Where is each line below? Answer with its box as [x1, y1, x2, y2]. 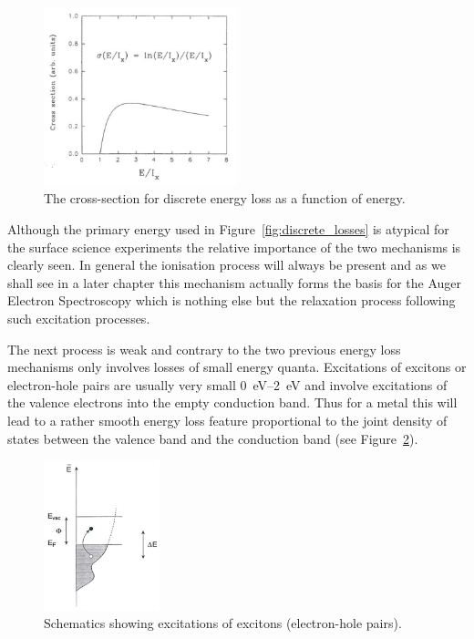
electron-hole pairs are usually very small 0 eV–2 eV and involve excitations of [7, 375, 448, 394]
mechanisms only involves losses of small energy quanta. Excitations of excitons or [7, 357, 467, 376]
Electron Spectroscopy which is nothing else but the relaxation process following [7, 291, 456, 310]
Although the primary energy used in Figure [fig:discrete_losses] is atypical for [7, 219, 449, 238]
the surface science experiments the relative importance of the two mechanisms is [7, 237, 461, 256]
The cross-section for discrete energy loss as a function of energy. [44, 189, 406, 208]
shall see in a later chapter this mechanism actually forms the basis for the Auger [7, 273, 462, 292]
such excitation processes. [7, 308, 150, 327]
